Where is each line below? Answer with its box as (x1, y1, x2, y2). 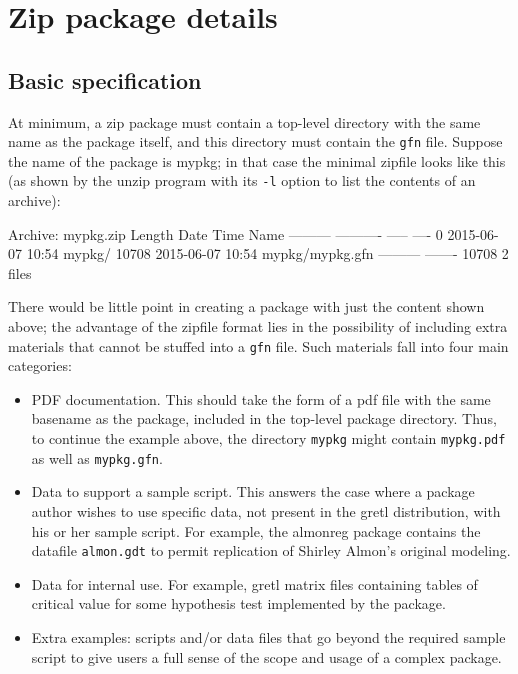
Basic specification (8, 64, 202, 95)
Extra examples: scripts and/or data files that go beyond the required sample (31, 627, 506, 648)
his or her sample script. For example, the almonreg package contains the (31, 520, 481, 541)
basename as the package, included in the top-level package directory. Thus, (31, 408, 497, 429)
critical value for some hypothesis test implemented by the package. (31, 593, 446, 614)
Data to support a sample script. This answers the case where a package (31, 481, 475, 502)
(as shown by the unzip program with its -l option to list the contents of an (8, 170, 476, 191)
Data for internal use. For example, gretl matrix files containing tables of (31, 573, 478, 594)
